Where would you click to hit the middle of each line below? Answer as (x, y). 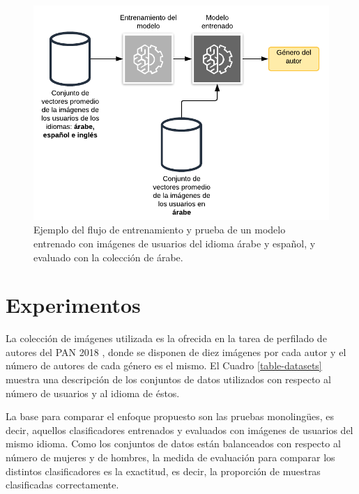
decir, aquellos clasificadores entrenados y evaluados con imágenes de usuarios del (179, 430)
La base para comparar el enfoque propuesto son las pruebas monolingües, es (170, 416)
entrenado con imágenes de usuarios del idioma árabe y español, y (175, 243)
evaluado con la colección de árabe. (108, 257)
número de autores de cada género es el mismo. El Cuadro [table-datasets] (164, 365)
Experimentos (73, 305)
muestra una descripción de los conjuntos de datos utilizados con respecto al (168, 379)
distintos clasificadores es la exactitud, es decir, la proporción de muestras (163, 471)
